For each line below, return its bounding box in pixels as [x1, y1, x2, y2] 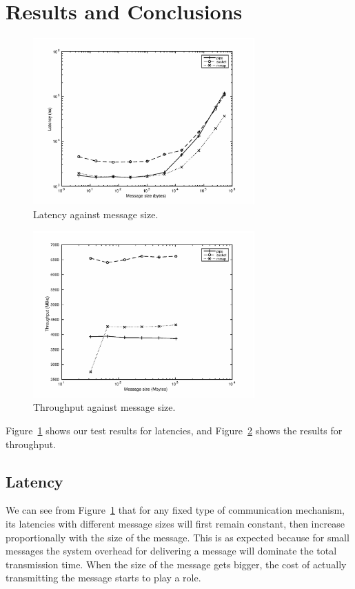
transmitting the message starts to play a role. [6, 570, 201, 585]
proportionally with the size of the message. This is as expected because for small [6, 530, 349, 544]
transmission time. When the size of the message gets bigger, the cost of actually [6, 557, 347, 571]
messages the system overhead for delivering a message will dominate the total [6, 543, 337, 558]
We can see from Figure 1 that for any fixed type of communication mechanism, [6, 503, 345, 517]
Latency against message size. [33, 206, 159, 221]
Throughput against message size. [33, 400, 176, 414]
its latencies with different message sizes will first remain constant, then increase [6, 516, 345, 530]
